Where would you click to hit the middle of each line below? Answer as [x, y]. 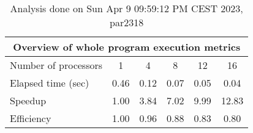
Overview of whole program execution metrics [127, 47]
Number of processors [56, 65]
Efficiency [31, 118]
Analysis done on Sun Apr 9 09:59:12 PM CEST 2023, [126, 8]
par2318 [127, 22]
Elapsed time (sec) [50, 83]
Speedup [28, 100]
